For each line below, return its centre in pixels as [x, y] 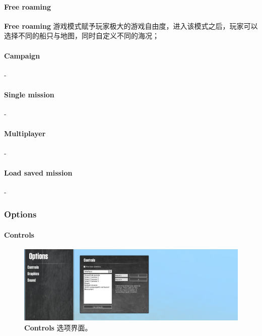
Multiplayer [25, 133]
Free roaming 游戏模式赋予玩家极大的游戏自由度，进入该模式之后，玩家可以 [131, 25]
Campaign [22, 55]
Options [20, 214]
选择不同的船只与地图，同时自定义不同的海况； [82, 36]
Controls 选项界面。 [58, 327]
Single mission [29, 94]
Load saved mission [38, 172]
